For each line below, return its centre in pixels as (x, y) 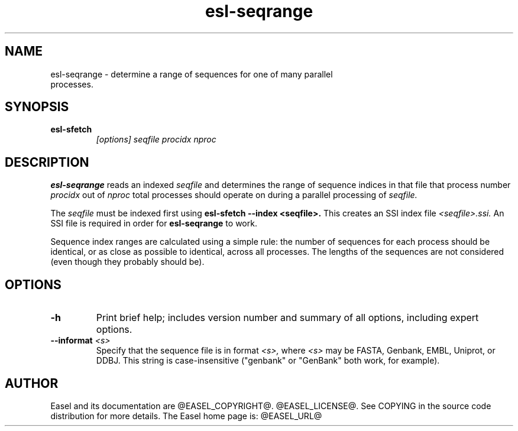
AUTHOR (32, 383)
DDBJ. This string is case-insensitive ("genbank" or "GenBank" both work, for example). (268, 361)
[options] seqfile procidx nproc (156, 140)
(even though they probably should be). (127, 262)
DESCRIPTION (47, 162)
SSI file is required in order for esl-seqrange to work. (154, 223)
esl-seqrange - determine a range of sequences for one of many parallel (192, 74)
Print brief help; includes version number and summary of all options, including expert (287, 318)
